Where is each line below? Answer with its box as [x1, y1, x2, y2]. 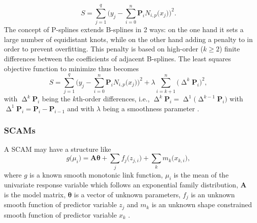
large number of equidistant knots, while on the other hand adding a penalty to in [4, 34, 253, 44]
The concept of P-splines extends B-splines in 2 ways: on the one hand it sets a [4, 24, 244, 35]
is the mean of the [173, 169, 229, 179]
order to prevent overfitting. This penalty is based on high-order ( [4, 44, 203, 54]
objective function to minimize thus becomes [4, 63, 139, 73]
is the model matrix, [4, 189, 66, 199]
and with [67, 103, 94, 113]
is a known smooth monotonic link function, [29, 169, 163, 179]
